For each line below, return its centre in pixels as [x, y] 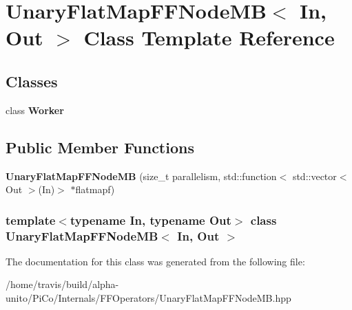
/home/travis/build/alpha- [62, 284]
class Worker [35, 110]
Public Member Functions [100, 147]
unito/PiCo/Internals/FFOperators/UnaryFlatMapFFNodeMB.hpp [148, 298]
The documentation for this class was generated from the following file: [155, 261]
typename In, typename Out [151, 220]
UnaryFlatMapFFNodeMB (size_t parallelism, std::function [141, 176]
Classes [32, 81]
